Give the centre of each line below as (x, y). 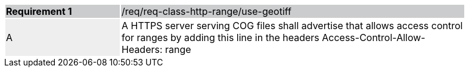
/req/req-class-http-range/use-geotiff (207, 11)
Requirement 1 (39, 11)
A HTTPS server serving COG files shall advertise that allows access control (292, 26)
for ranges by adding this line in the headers (220, 37)
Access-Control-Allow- (374, 37)
